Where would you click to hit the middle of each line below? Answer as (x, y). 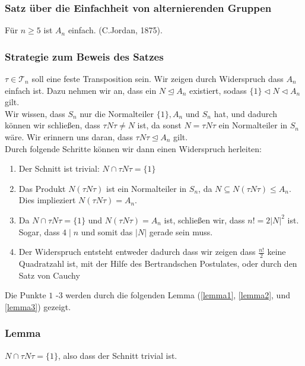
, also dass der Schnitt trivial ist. (117, 355)
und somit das (107, 231)
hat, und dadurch (245, 113)
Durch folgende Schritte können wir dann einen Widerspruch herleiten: (134, 148)
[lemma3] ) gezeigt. (38, 306)
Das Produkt (42, 188)
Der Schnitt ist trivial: (59, 168)
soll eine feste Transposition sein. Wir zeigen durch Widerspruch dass (158, 79)
